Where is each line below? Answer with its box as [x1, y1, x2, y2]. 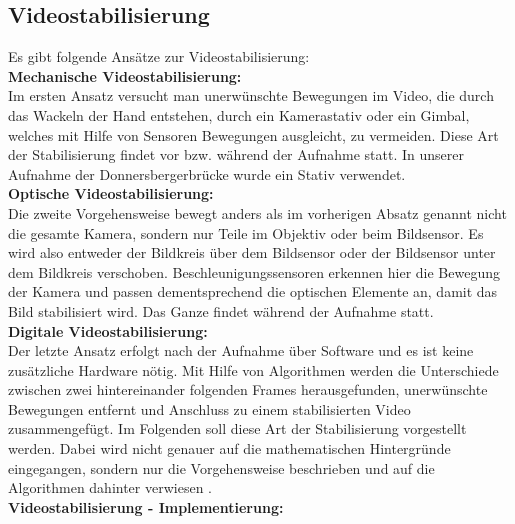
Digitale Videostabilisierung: [8, 320, 208, 341]
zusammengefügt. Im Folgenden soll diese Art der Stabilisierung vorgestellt [8, 418, 467, 439]
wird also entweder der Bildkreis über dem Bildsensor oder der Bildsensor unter [8, 242, 496, 263]
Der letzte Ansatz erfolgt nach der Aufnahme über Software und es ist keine [8, 340, 474, 361]
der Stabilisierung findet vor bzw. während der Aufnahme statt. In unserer [8, 144, 464, 165]
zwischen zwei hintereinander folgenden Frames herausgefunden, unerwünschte [8, 379, 488, 400]
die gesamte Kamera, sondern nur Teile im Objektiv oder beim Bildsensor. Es [8, 222, 484, 243]
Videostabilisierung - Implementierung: [8, 496, 284, 517]
